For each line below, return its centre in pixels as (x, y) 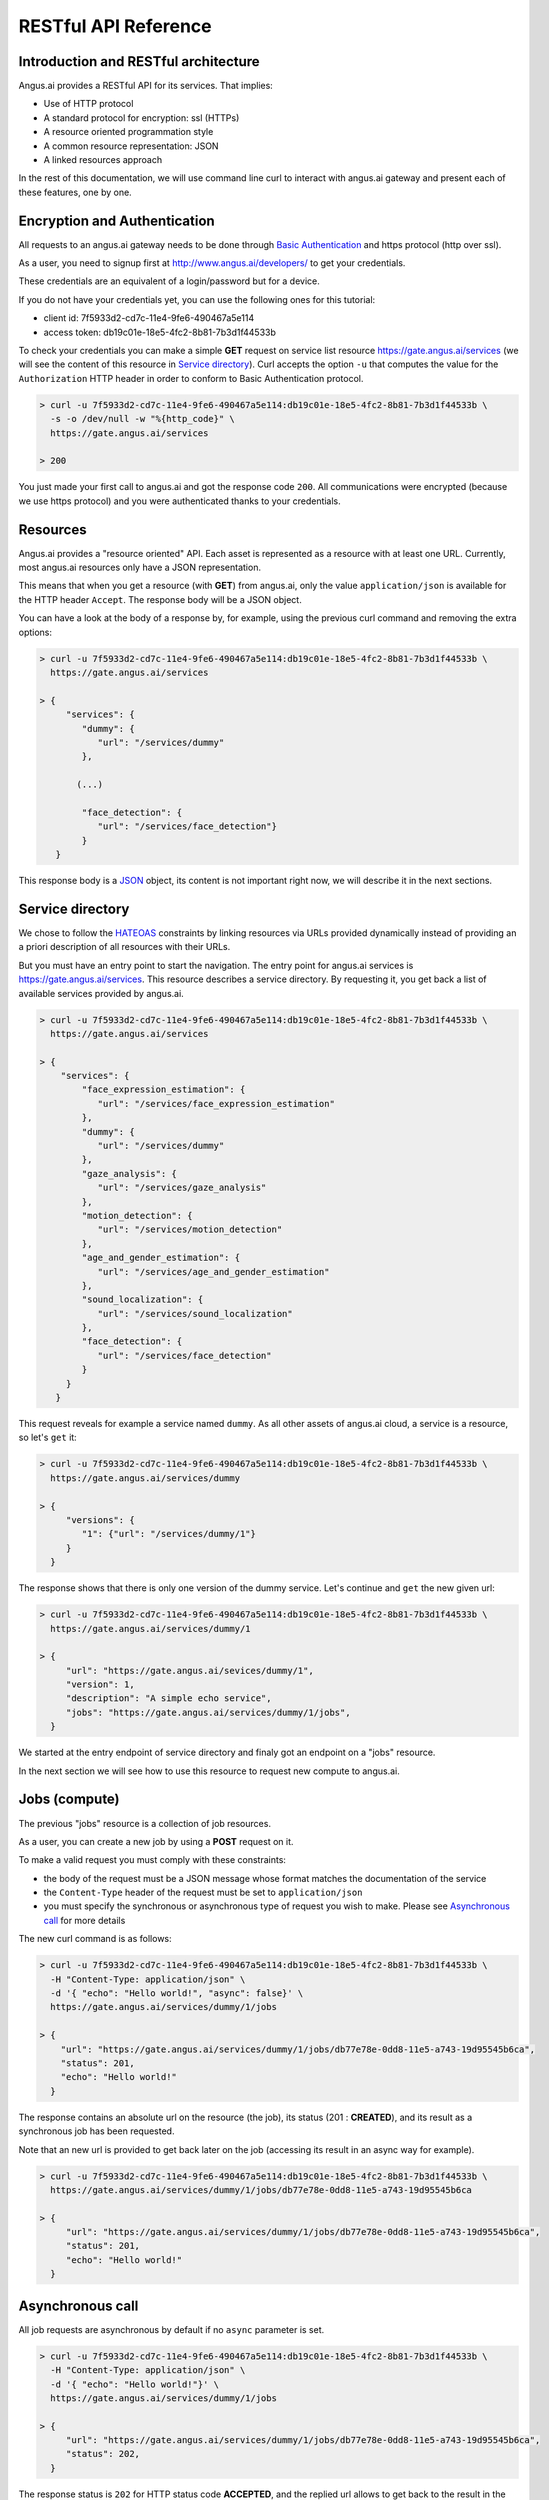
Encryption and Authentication (116, 220)
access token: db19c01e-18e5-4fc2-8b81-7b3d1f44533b (160, 332)
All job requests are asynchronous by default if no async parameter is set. (171, 2329)
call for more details (84, 1920)
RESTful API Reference (115, 26)
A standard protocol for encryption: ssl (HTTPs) (141, 117)
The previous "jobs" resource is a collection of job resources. (145, 1823)
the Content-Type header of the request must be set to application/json (203, 1892)
